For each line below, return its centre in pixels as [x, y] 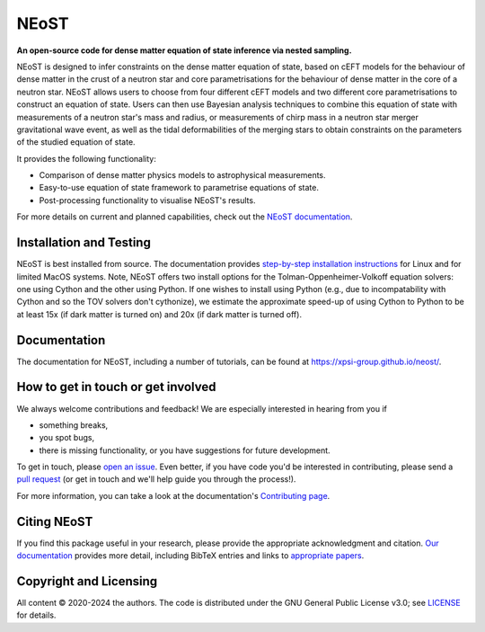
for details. [36, 615]
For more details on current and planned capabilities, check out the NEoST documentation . [185, 217]
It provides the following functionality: [86, 158]
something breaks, [74, 425]
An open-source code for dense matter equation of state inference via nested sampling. [184, 50]
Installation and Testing [84, 243]
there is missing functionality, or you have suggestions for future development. [185, 450]
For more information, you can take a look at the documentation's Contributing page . [173, 495]
